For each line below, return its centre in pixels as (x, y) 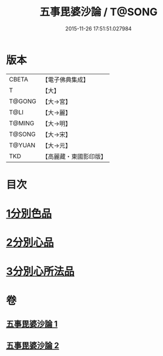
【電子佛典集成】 (65, 80)
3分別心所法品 (40, 271)
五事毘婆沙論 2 (33, 346)
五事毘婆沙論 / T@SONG (99, 12)
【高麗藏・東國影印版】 (74, 156)
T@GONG (23, 101)
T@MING (22, 123)
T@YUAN (22, 145)
